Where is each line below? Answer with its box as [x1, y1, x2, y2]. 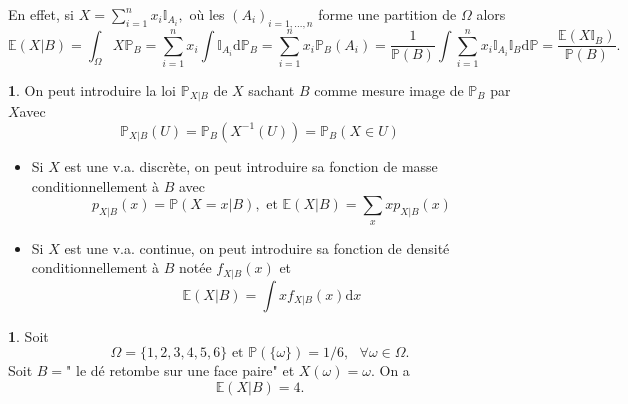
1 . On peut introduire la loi [8, 79, 177, 100]
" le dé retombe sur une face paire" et [66, 360, 295, 381]
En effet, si [8, 4, 74, 24]
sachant [248, 79, 295, 100]
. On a [370, 360, 410, 381]
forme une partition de [318, 4, 457, 24]
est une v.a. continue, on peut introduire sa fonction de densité [64, 237, 450, 258]
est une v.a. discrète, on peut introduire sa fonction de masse [64, 155, 438, 176]
